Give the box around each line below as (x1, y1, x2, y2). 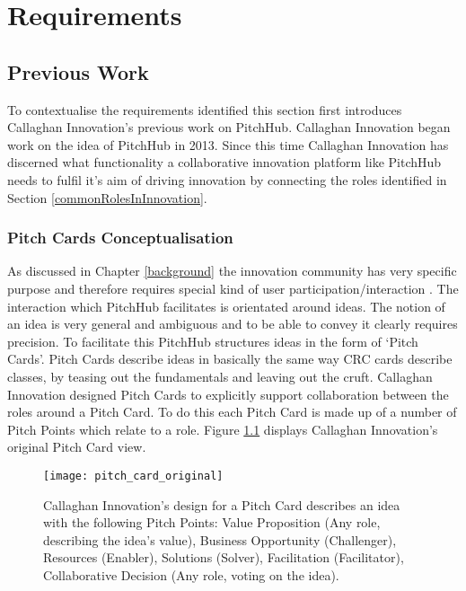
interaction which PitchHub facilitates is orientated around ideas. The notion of (7, 296, 445, 315)
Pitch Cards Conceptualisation (7, 226, 233, 249)
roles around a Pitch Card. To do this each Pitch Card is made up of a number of (7, 402, 457, 421)
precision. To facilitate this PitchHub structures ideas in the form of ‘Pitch (7, 331, 418, 350)
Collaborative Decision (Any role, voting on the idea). (43, 565, 339, 584)
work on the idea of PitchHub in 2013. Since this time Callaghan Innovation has (7, 135, 449, 154)
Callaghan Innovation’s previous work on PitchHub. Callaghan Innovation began (7, 118, 451, 137)
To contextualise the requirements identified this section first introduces (7, 100, 402, 119)
